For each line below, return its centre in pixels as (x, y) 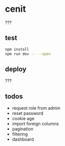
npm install (17, 49)
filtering (20, 134)
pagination (23, 129)
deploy (16, 69)
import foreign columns (35, 124)
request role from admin (36, 108)
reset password (28, 113)
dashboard (23, 139)
